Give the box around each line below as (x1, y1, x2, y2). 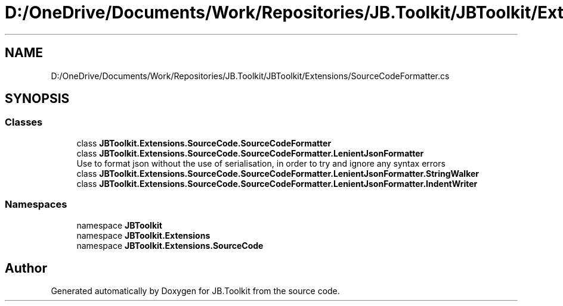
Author (5, 260, 47, 276)
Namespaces (5, 198, 67, 211)
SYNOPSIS (5, 91, 70, 107)
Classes (5, 116, 43, 129)
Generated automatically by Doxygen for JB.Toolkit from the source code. (51, 286, 340, 296)
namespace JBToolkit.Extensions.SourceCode (76, 240, 264, 251)
